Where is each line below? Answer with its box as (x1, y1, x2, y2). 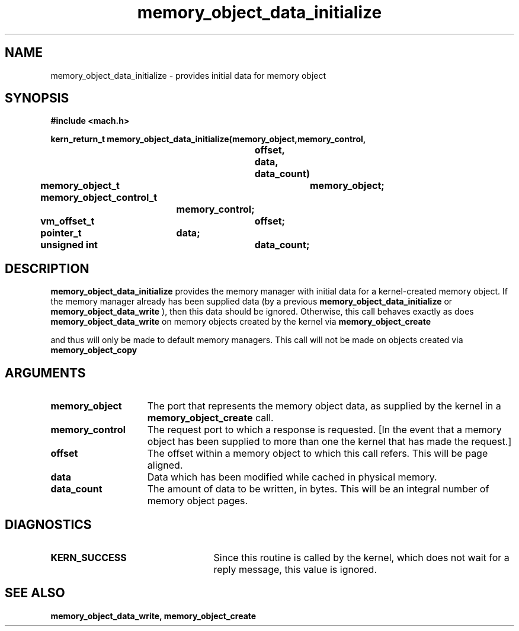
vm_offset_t (40, 215, 95, 228)
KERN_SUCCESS (50, 551, 127, 563)
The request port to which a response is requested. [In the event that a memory (147, 424, 502, 436)
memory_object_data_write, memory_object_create (50, 610, 257, 621)
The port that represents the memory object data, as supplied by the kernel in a (147, 400, 501, 412)
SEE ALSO (5, 585, 65, 601)
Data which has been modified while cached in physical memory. (147, 471, 437, 483)
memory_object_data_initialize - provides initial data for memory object (50, 70, 326, 81)
